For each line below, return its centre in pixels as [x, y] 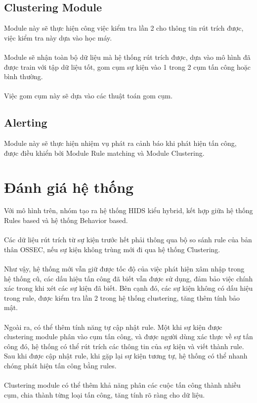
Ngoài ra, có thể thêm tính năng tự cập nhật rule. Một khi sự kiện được [113, 327]
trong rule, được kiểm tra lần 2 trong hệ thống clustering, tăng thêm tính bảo [122, 297]
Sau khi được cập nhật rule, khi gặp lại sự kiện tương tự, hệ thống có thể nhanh [126, 356]
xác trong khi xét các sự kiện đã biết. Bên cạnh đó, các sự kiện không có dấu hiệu [128, 288]
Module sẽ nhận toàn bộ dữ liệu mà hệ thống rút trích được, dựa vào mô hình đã [127, 57]
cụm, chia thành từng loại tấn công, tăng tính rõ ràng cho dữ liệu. [105, 394]
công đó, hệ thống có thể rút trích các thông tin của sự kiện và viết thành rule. [124, 346]
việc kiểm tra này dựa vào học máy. [58, 37]
